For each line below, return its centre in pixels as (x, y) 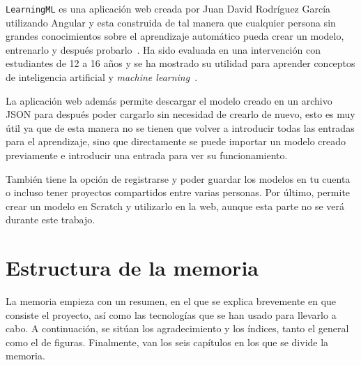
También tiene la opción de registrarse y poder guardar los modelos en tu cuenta (178, 178)
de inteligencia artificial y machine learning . (102, 77)
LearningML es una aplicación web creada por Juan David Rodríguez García (168, 8)
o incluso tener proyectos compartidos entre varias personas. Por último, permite (178, 192)
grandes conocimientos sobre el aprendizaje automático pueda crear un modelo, (175, 36)
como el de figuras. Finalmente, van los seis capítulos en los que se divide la (167, 342)
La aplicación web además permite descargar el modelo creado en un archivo (169, 100)
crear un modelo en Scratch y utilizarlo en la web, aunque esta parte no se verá (175, 206)
